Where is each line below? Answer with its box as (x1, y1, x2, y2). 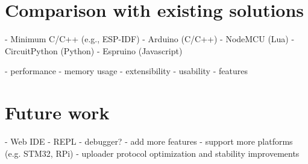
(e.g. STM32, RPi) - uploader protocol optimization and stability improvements (5, 147, 300, 159)
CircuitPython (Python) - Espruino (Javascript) (5, 44, 183, 57)
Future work (5, 100, 110, 125)
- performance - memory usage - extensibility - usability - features (5, 65, 248, 77)
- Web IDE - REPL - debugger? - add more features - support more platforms (5, 135, 293, 148)
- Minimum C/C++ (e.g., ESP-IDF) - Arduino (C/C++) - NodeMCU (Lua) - (5, 33, 295, 45)
